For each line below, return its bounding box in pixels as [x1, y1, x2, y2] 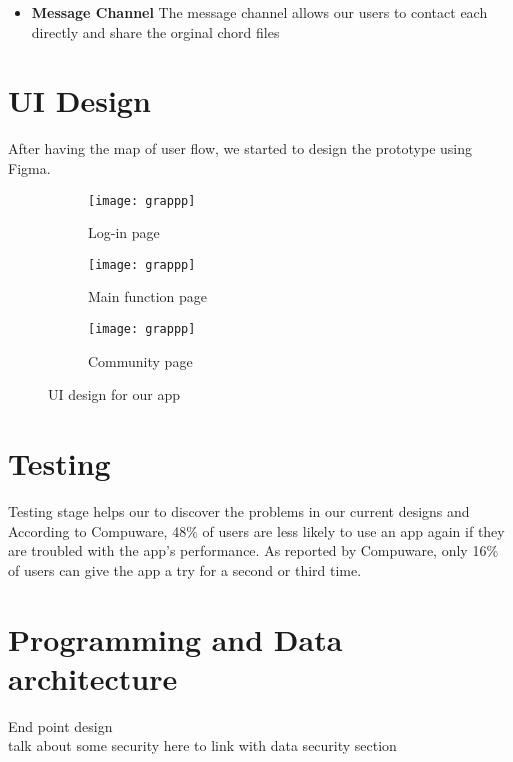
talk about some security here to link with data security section [8, 735, 397, 756]
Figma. [8, 157, 51, 178]
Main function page [88, 286, 208, 307]
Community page [88, 350, 193, 371]
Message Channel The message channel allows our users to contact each [31, 2, 488, 22]
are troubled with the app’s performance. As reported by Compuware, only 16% [8, 540, 499, 561]
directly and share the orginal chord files [31, 21, 280, 42]
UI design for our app [48, 384, 181, 405]
